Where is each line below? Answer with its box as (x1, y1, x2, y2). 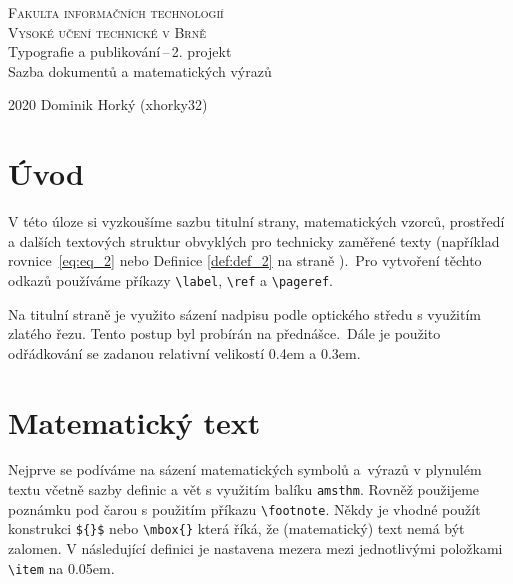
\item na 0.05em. (8, 557, 115, 578)
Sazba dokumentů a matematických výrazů (8, 60, 272, 81)
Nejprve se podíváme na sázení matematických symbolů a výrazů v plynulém (8, 459, 482, 480)
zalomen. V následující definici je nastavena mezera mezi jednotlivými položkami (8, 538, 503, 558)
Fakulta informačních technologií (8, 2, 224, 22)
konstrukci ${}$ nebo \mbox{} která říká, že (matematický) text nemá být (8, 518, 465, 539)
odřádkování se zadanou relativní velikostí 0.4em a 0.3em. (8, 342, 361, 363)
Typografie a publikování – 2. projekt (8, 41, 232, 62)
